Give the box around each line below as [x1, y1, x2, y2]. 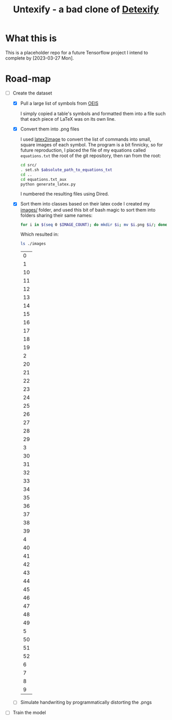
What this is [5, 32, 57, 44]
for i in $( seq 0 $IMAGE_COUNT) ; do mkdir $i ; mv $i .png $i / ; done [20, 222, 168, 227]
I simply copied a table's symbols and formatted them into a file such [20, 110, 166, 117]
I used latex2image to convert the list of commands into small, [20, 136, 152, 142]
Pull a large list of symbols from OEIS [20, 100, 99, 106]
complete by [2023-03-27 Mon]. [5, 55, 74, 61]
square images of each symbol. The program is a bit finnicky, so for [20, 142, 163, 148]
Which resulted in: [20, 231, 59, 237]
